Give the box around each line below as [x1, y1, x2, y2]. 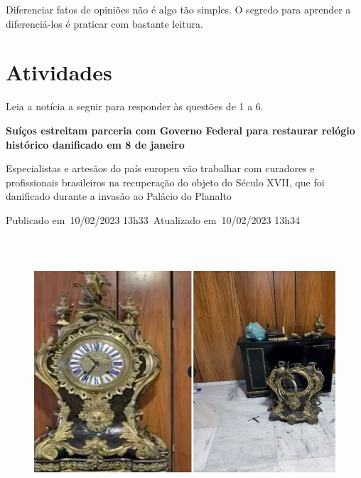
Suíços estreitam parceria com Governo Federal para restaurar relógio [6, 122, 355, 137]
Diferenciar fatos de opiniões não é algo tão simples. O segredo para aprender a [6, 2, 351, 16]
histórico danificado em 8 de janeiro [6, 137, 185, 152]
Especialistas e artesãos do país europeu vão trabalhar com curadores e [6, 161, 315, 176]
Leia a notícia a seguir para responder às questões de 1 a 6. [6, 99, 264, 114]
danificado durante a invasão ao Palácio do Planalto [6, 188, 232, 203]
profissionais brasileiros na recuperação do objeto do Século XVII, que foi [6, 174, 325, 189]
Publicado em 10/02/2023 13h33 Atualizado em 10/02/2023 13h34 [6, 212, 300, 227]
